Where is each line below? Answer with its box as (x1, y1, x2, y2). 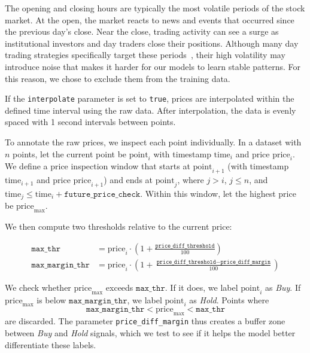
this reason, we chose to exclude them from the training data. (5, 72, 230, 84)
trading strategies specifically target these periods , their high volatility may (5, 48, 285, 61)
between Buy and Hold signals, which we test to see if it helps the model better (5, 326, 296, 339)
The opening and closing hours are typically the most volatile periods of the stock (5, 2, 305, 14)
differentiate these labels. (5, 338, 96, 351)
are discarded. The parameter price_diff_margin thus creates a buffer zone (5, 315, 285, 327)
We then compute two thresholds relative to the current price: (5, 220, 232, 233)
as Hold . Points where (189, 293, 269, 306)
